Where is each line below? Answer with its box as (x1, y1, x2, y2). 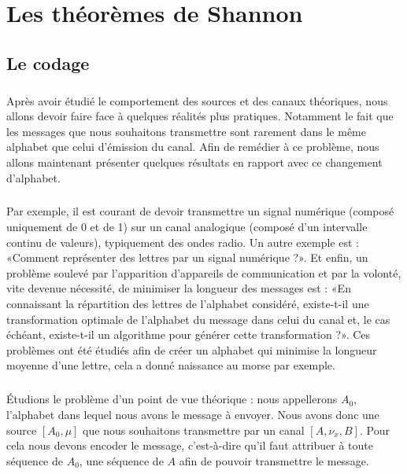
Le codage (6, 50, 90, 75)
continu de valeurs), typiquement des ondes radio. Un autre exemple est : (6, 233, 360, 250)
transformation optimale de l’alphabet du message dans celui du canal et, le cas (6, 310, 390, 327)
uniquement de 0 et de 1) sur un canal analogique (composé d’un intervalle (6, 219, 368, 235)
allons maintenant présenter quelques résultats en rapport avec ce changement (6, 153, 383, 170)
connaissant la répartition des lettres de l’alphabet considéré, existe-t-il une (6, 296, 369, 312)
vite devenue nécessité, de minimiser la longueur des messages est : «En (6, 280, 351, 296)
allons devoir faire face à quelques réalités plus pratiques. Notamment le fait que (6, 108, 394, 124)
